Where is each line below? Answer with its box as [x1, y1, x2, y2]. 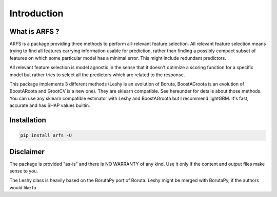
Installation [9, 116, 46, 124]
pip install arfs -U [20, 133, 72, 138]
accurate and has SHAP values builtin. [9, 102, 90, 108]
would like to [9, 184, 36, 190]
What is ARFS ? [9, 27, 60, 36]
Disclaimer [9, 147, 45, 156]
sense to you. [9, 168, 38, 174]
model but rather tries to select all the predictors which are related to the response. [9, 72, 185, 78]
